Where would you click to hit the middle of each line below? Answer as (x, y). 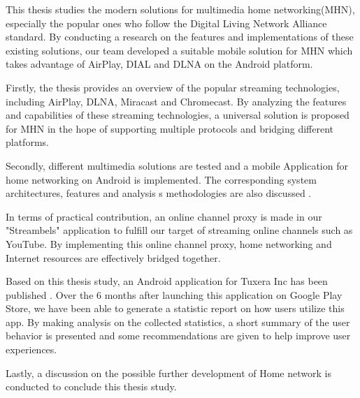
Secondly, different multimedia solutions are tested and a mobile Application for (177, 165)
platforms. (27, 142)
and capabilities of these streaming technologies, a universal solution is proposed (178, 115)
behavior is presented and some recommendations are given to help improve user (178, 336)
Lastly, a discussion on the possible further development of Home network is (168, 373)
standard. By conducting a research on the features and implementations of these (180, 37)
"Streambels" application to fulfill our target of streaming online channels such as (179, 230)
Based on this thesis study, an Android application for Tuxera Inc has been (167, 281)
